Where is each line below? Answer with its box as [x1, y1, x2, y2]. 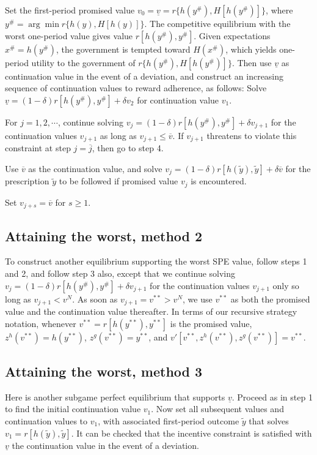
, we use [183, 292, 213, 305]
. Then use [231, 56, 272, 69]
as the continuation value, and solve [28, 162, 162, 175]
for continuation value [137, 93, 219, 106]
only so [272, 279, 299, 291]
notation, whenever [5, 317, 76, 329]
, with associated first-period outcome [98, 415, 239, 427]
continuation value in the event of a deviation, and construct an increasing [5, 69, 284, 82]
